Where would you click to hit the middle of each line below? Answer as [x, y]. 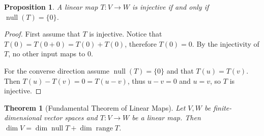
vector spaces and [71, 117]
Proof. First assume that [42, 34]
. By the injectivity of [226, 43]
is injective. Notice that [126, 34]
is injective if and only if [170, 7]
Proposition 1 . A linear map [51, 7]
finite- [223, 107]
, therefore [141, 43]
